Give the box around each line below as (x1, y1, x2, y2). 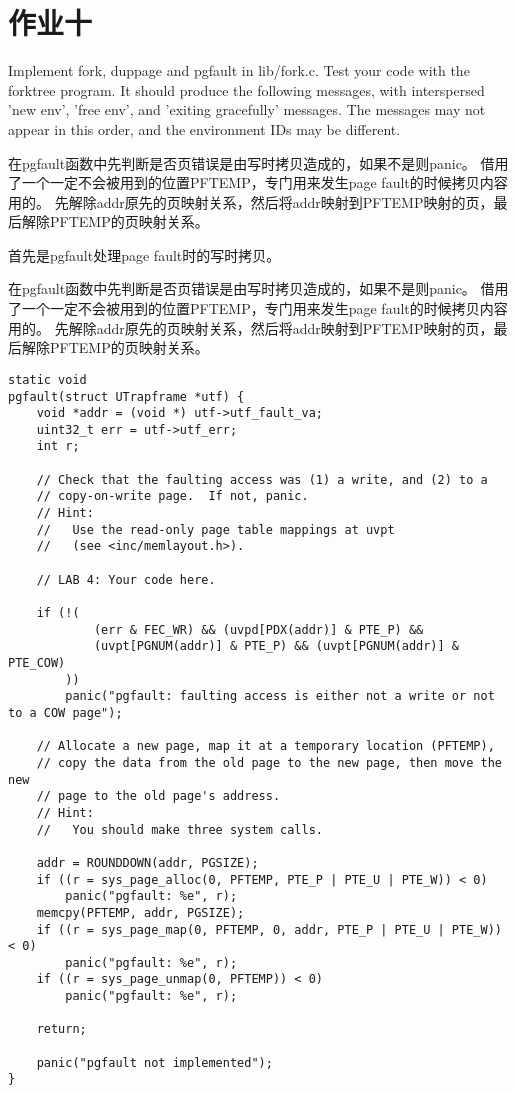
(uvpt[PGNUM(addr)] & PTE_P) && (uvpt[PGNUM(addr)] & (93, 639, 460, 654)
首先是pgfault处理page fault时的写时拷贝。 (8, 244, 281, 265)
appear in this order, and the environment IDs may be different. (8, 118, 401, 139)
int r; (36, 439, 80, 454)
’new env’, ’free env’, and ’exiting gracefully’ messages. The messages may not (8, 99, 486, 120)
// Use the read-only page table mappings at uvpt (36, 522, 395, 537)
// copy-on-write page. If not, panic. (36, 489, 309, 504)
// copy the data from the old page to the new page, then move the (36, 755, 502, 770)
